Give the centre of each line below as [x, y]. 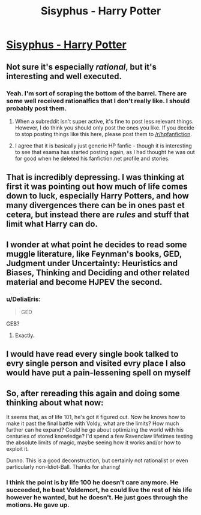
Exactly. [25, 335]
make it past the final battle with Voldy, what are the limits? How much [93, 423]
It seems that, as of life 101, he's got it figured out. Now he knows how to [96, 417]
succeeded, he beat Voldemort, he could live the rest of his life [99, 490]
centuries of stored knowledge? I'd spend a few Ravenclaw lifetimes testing [100, 436]
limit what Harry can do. [52, 224]
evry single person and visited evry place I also [96, 364]
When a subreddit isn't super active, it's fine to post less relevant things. [104, 121]
